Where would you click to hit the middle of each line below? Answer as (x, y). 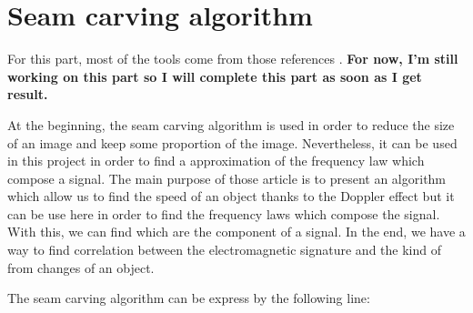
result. (28, 94)
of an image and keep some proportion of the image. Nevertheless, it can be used (232, 142)
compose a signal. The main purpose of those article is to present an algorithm (227, 178)
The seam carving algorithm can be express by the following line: (189, 298)
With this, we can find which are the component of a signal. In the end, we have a (236, 232)
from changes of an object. (81, 267)
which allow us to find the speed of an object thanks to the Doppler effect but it (231, 196)
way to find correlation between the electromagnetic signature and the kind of (225, 250)
